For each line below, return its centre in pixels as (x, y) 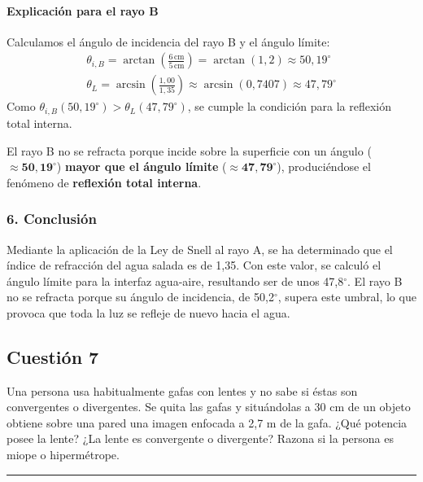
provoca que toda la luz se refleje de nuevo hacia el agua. (148, 312)
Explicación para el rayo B (83, 10)
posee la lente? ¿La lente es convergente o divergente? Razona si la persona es (200, 438)
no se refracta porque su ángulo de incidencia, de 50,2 (140, 297)
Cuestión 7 (53, 356)
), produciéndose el (324, 167)
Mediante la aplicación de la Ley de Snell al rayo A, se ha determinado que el (200, 249)
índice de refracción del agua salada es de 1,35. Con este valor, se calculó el (194, 265)
